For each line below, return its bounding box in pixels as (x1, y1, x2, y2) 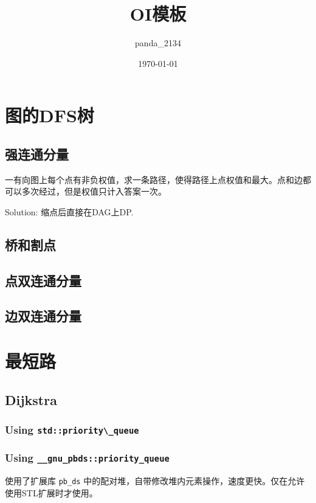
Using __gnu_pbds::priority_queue (5, 450, 170, 465)
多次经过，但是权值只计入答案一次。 (21, 185, 167, 198)
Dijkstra (5, 390, 57, 409)
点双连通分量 (5, 271, 81, 290)
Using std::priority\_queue (5, 421, 139, 437)
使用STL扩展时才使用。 (5, 486, 98, 499)
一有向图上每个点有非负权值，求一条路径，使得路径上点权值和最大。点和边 (5, 173, 303, 186)
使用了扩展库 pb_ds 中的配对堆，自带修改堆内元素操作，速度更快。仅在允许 (5, 474, 305, 487)
